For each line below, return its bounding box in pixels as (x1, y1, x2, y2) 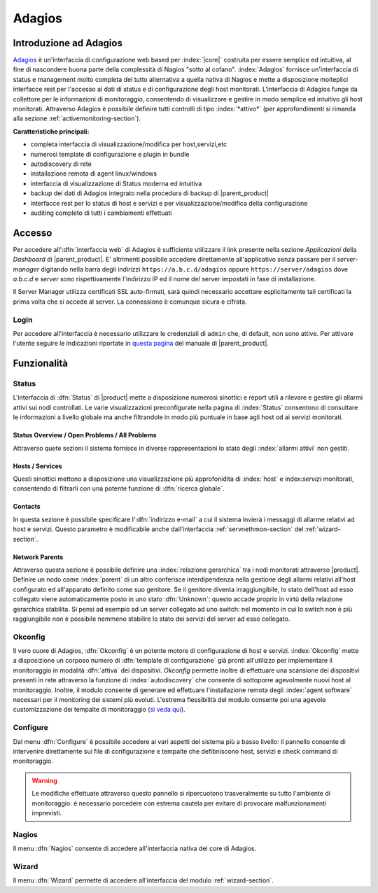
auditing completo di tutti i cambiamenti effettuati (30, 209, 172, 217)
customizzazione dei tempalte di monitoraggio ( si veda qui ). (13, 705, 185, 714)
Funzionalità (13, 358, 68, 370)
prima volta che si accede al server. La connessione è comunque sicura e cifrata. (13, 297, 248, 306)
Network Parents (13, 553, 64, 561)
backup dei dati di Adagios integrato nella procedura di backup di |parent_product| (30, 189, 269, 197)
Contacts (13, 502, 41, 511)
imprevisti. (31, 808, 62, 817)
